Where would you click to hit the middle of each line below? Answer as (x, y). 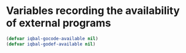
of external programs (59, 23)
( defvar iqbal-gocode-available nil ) (52, 38)
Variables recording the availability (93, 11)
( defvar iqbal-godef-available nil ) (51, 44)
